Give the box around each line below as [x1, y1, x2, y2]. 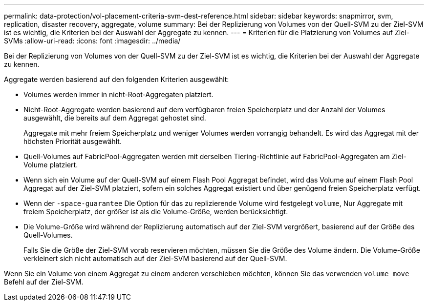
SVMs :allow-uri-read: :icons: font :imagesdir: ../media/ [4, 37, 181, 45]
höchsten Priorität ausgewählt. [23, 137, 122, 145]
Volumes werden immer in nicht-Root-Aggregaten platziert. [23, 90, 214, 99]
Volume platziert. [23, 161, 78, 169]
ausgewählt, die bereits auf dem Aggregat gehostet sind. [23, 114, 206, 122]
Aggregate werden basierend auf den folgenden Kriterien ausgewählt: [4, 75, 229, 83]
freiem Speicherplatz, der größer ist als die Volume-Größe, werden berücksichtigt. [23, 207, 288, 216]
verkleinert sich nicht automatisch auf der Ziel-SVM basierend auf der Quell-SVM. [23, 254, 287, 263]
